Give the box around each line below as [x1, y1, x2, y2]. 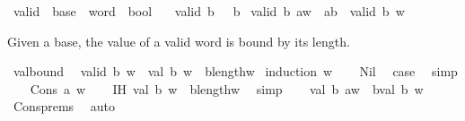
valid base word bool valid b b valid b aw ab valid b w [13, 2, 405, 20]
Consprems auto [13, 97, 115, 116]
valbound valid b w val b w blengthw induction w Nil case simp [13, 62, 458, 81]
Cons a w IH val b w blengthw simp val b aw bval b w [30, 79, 424, 98]
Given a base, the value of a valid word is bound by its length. [7, 31, 350, 50]
